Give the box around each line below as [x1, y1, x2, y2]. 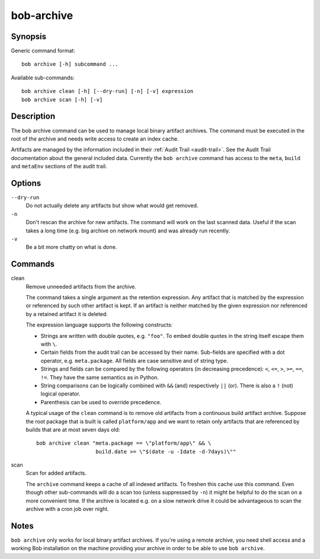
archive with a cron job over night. [25, 506, 109, 513]
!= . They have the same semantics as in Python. [40, 373, 159, 381]
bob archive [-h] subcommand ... [21, 61, 119, 68]
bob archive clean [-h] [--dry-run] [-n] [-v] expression [21, 88, 194, 95]
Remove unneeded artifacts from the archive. [25, 283, 136, 290]
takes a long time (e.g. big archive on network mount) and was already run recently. [25, 227, 231, 234]
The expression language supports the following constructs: [25, 321, 173, 328]
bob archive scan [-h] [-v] [21, 96, 103, 103]
